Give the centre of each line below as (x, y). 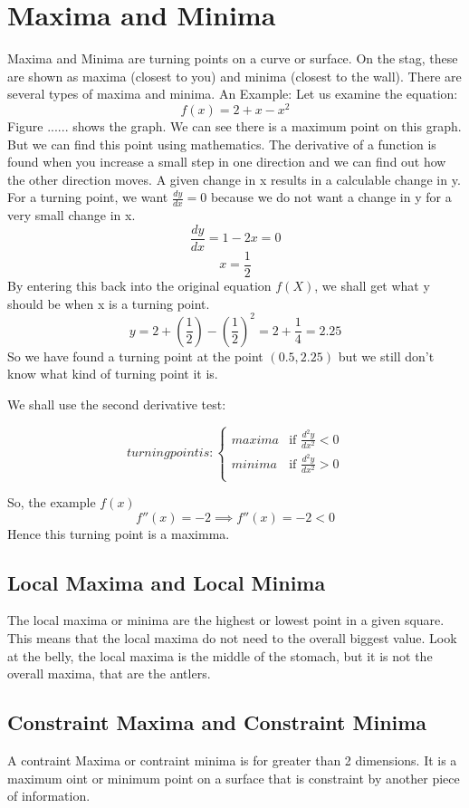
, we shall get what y (372, 285)
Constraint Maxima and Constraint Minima (217, 722)
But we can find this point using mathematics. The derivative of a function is (222, 144)
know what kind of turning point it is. (113, 374)
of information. (49, 796)
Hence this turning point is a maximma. (119, 533)
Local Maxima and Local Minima (167, 582)
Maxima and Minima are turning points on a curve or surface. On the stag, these (233, 58)
